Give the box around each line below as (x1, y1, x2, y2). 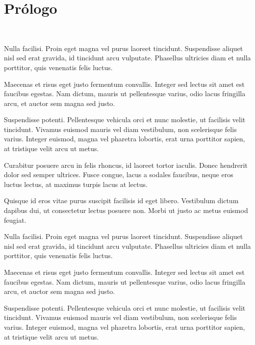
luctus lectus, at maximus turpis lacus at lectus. (4, 179, 148, 189)
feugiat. (4, 214, 26, 225)
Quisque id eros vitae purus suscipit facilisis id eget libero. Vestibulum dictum (4, 195, 239, 206)
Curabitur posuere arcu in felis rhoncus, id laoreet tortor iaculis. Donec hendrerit (4, 159, 248, 170)
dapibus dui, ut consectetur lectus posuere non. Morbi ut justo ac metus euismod (4, 205, 248, 215)
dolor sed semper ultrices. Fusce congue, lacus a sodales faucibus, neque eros (4, 169, 233, 180)
